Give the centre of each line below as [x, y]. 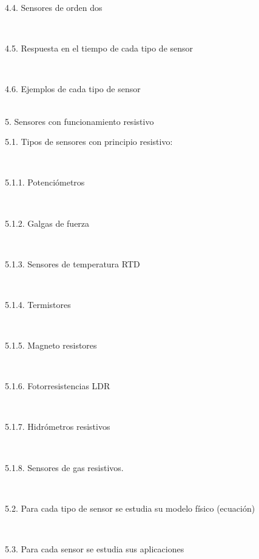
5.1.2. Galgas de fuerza [47, 223]
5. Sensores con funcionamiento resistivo [79, 121]
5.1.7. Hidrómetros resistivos [58, 427]
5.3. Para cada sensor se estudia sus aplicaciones [95, 549]
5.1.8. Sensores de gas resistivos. [64, 467]
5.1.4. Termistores [38, 304]
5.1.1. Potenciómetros [45, 182]
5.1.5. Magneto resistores [51, 345]
